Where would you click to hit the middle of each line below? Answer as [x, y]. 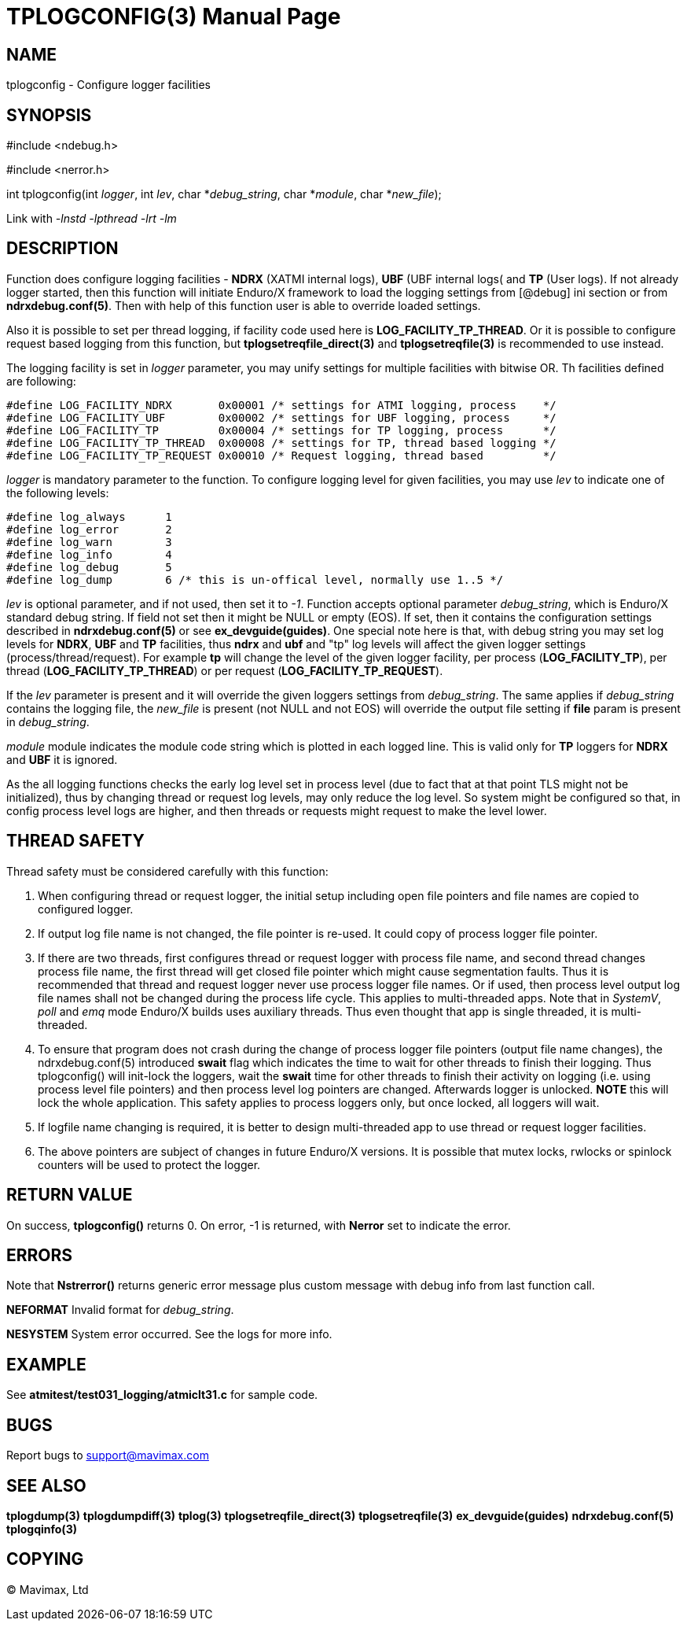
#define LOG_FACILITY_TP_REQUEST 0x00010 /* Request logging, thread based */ [281, 455]
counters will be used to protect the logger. [149, 1164]
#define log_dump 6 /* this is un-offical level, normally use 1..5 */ [255, 579]
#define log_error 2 [89, 529]
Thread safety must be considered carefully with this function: [167, 871]
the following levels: [58, 493]
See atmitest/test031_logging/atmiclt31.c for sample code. [162, 1395]
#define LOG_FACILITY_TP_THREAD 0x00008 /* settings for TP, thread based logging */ [281, 443]
